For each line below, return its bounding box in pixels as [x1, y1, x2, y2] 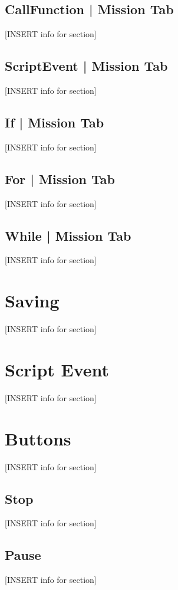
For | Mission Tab [5, 169, 115, 188]
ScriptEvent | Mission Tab [5, 57, 168, 75]
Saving [5, 289, 60, 313]
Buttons [5, 426, 71, 450]
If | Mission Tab [5, 113, 104, 131]
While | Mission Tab [5, 226, 131, 244]
